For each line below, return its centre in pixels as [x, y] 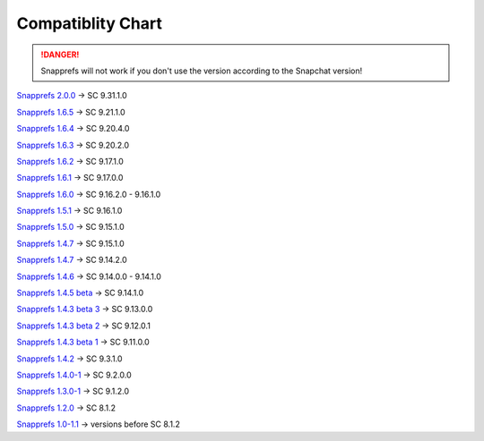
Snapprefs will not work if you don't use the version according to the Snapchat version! [202, 71]
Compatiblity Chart [90, 23]
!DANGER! [60, 55]
